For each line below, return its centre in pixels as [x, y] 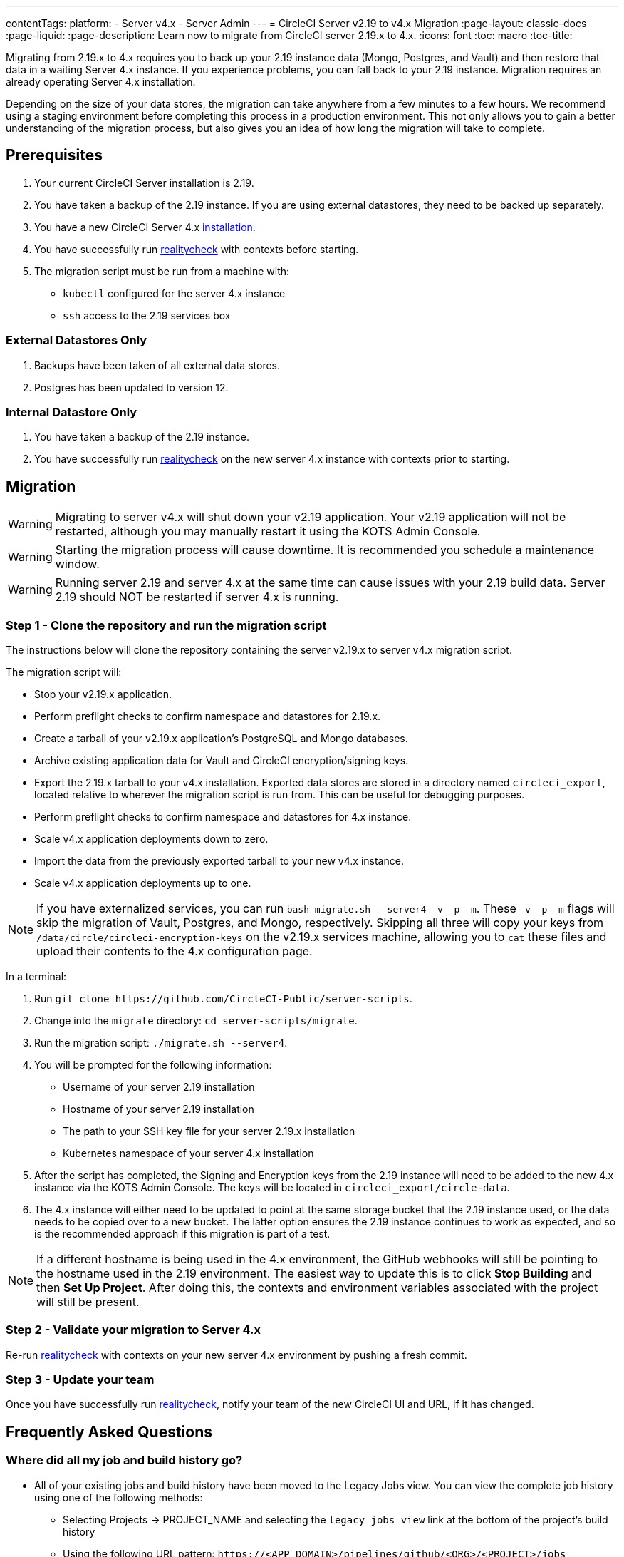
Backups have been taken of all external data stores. [157, 365]
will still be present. [88, 1301]
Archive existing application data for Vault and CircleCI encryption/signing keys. [222, 760]
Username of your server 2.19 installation [159, 1086]
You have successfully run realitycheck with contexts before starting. [197, 249]
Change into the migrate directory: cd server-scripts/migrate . [196, 1020]
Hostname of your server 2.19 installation [158, 1109]
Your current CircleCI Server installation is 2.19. [144, 183]
